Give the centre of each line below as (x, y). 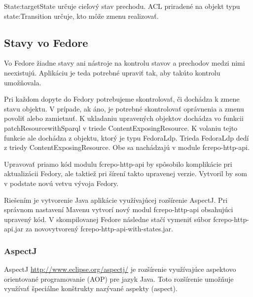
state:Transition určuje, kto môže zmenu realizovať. (81, 16)
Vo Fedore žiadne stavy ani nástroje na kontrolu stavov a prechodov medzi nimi (125, 63)
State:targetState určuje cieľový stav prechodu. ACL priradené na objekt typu (122, 6)
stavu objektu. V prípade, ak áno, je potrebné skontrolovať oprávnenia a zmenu (124, 108)
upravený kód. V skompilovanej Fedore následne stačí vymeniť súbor (108, 219)
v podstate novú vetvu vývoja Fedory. (61, 183)
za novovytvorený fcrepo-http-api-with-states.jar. (99, 229)
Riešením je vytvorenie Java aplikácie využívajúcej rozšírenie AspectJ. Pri (116, 200)
